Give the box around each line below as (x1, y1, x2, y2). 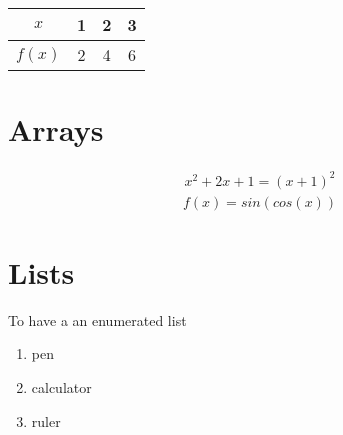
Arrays (8, 109, 104, 150)
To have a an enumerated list (8, 309, 187, 330)
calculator (31, 377, 92, 397)
